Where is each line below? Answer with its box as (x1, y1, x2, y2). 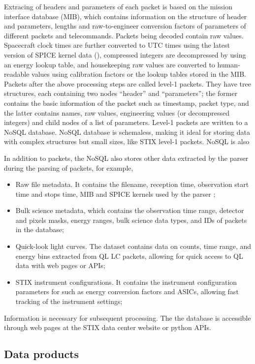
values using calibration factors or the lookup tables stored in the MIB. (32, 69, 246, 79)
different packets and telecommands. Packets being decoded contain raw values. (4, 30, 244, 40)
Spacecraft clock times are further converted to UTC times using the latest (4, 40, 230, 50)
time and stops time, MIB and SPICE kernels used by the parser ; (15, 188, 216, 199)
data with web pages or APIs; (15, 260, 105, 271)
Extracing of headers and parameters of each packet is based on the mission (4, 1, 232, 11)
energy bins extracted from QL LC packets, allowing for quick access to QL (15, 250, 243, 261)
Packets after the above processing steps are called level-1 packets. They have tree (4, 78, 251, 89)
